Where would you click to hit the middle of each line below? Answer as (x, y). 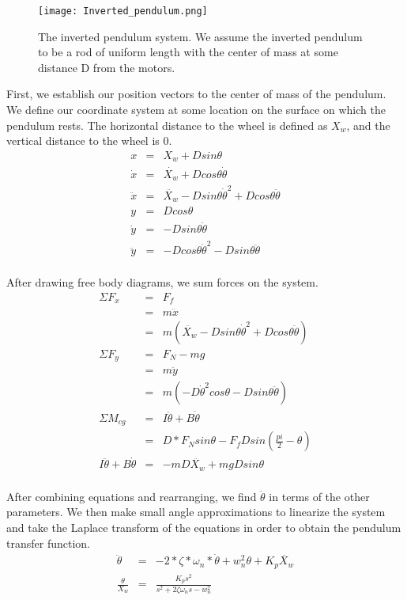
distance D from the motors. (107, 67)
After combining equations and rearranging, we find (132, 496)
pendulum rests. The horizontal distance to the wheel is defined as (167, 125)
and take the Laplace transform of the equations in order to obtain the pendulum (204, 528)
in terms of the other (319, 496)
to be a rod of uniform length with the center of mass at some (188, 52)
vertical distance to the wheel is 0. (89, 141)
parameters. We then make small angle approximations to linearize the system (196, 512)
